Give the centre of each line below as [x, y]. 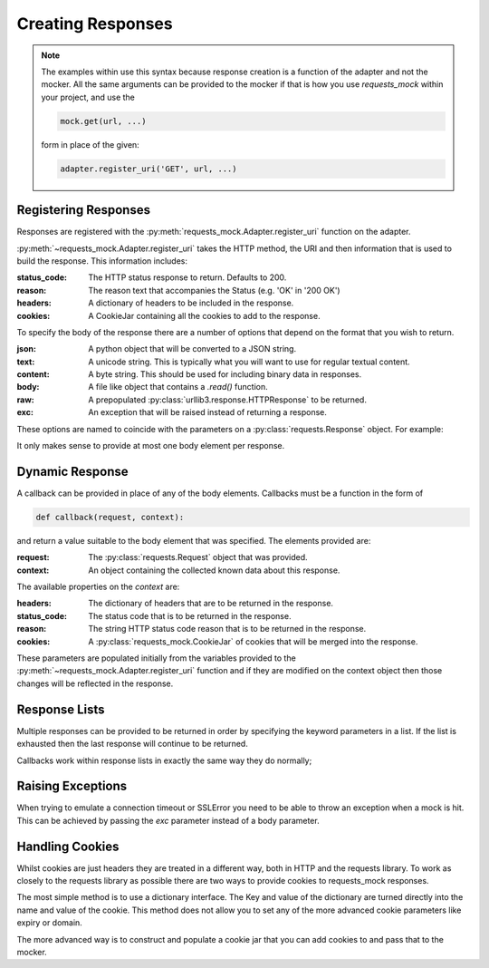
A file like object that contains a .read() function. [178, 387]
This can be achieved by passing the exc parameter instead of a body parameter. [168, 820]
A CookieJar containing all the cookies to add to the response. [204, 315]
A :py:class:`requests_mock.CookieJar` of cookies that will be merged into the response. [253, 641]
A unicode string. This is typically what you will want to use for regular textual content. [249, 362]
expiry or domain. [50, 923]
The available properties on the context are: [98, 587]
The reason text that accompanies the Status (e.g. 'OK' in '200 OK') [214, 290]
